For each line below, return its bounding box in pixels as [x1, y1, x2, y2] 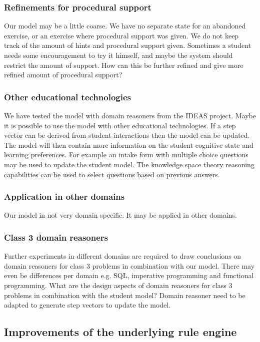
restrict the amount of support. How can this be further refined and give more [4, 59, 243, 70]
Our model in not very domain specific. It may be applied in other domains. [4, 210, 237, 220]
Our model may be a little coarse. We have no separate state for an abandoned [4, 20, 246, 31]
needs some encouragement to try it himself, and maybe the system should [4, 50, 233, 60]
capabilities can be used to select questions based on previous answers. [4, 169, 220, 179]
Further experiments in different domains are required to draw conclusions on [4, 251, 241, 261]
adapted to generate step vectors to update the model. [4, 300, 171, 310]
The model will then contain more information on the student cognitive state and [4, 139, 253, 150]
